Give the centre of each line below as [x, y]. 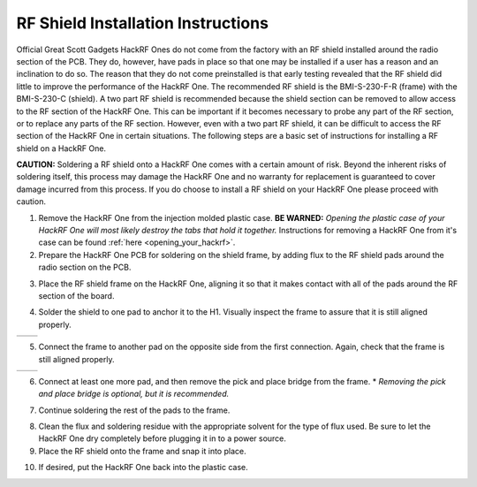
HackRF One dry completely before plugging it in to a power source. [163, 438]
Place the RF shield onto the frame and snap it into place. [142, 451]
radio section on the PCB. [85, 267]
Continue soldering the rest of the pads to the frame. [134, 410]
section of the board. [76, 295]
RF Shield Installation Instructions [143, 23]
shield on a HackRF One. [61, 148]
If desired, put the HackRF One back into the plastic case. [143, 468]
